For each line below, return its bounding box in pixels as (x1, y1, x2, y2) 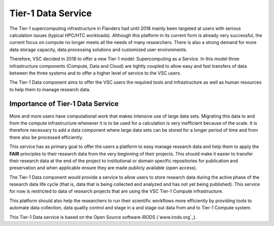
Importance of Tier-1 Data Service (9, 99, 119, 108)
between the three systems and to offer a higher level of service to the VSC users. (9, 70, 181, 76)
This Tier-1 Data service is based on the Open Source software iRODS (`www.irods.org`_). (9, 214, 197, 220)
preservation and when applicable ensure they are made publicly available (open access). (9, 165, 197, 171)
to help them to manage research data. (9, 86, 91, 92)
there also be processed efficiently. (9, 134, 83, 140)
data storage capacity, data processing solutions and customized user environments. (9, 46, 188, 53)
